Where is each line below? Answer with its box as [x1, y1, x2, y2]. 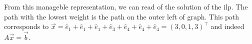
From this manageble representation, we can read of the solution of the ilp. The [4, 1, 248, 11]
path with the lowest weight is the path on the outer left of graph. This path [4, 11, 239, 21]
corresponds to [4, 21, 49, 31]
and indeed [210, 21, 244, 31]
